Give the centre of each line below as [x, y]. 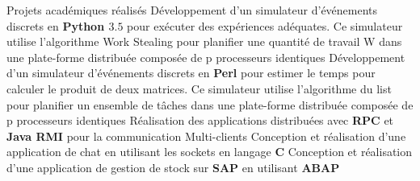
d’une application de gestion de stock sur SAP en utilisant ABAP [173, 167]
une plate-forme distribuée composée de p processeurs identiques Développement [206, 57]
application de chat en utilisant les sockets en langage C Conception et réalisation [210, 152]
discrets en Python [56, 25]
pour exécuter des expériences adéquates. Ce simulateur [265, 25]
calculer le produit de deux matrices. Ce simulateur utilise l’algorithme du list [199, 88]
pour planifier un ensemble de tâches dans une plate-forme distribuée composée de [210, 104]
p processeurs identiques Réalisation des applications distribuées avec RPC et [200, 120]
